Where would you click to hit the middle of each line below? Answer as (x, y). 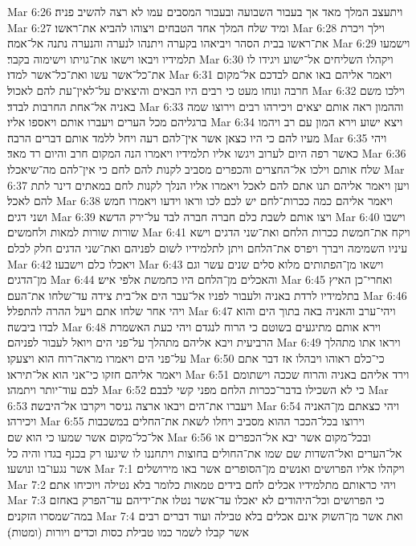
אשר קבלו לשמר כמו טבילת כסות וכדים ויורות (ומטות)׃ (128, 531)
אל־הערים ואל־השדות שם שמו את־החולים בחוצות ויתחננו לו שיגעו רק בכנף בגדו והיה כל (205, 452)
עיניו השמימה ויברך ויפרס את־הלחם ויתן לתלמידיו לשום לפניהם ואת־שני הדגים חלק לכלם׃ (208, 247)
